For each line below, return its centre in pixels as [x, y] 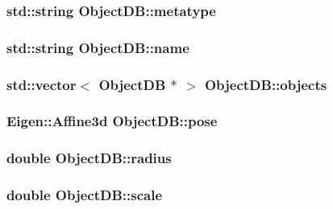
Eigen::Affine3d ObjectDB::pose [112, 121]
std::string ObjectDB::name [98, 47]
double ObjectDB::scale [85, 195]
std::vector [42, 84]
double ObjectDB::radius [89, 158]
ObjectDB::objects [266, 84]
